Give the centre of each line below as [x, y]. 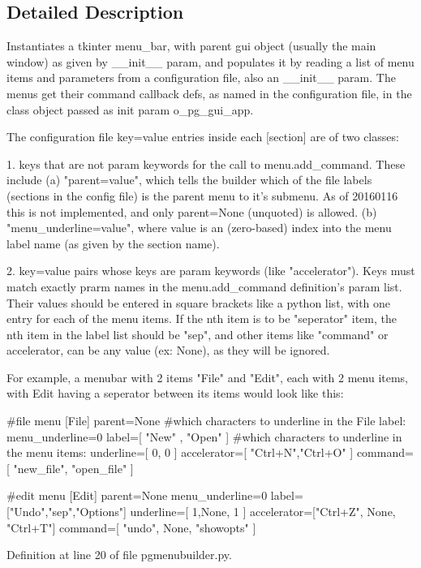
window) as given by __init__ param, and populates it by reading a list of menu [210, 61]
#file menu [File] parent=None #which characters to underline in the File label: [206, 421]
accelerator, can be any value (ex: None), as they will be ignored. [168, 350]
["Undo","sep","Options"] [67, 512]
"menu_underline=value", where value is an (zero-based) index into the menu [199, 228]
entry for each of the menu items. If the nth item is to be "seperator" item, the [202, 318]
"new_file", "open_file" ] [73, 468]
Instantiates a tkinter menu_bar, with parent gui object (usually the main [191, 46]
